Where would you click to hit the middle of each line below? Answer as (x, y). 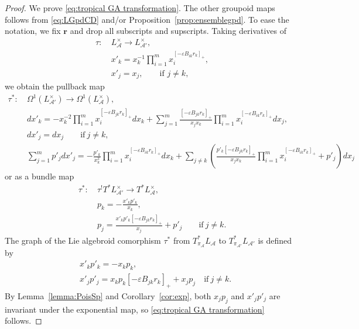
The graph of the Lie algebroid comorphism (83, 240)
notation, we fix (33, 31)
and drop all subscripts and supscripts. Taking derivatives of (178, 31)
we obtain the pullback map (55, 86)
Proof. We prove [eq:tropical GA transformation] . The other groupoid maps (140, 8)
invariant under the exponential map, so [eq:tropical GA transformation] (135, 309)
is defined (275, 240)
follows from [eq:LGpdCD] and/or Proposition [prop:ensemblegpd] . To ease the (147, 19)
